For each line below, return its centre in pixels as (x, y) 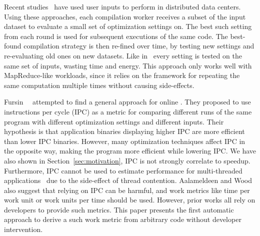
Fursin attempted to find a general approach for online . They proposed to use (127, 102)
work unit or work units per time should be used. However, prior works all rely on (130, 200)
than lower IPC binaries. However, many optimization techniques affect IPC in (125, 141)
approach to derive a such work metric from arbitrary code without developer (123, 219)
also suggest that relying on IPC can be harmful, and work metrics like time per (127, 190)
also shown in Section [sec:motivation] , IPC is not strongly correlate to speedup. (127, 160)
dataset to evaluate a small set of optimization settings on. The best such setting (128, 26)
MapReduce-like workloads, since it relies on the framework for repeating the (122, 75)
